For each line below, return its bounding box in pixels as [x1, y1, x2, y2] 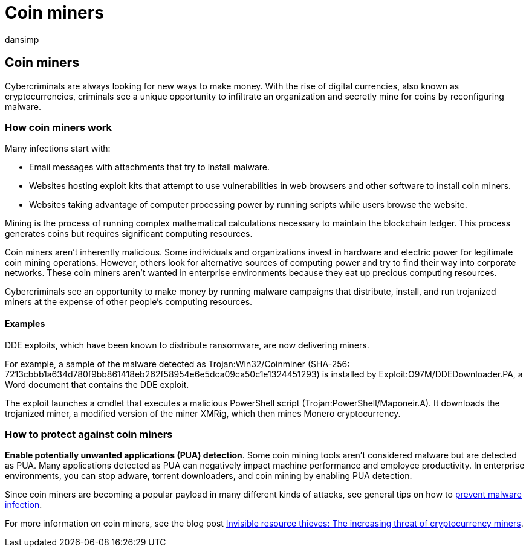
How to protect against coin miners [5, 428, 173, 440]
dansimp [5, 34, 39, 45]
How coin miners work [5, 121, 112, 133]
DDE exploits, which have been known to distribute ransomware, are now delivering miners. [5, 339, 369, 350]
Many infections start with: [5, 143, 111, 154]
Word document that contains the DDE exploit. [5, 379, 189, 390]
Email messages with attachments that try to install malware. [29, 162, 270, 173]
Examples [5, 318, 45, 329]
